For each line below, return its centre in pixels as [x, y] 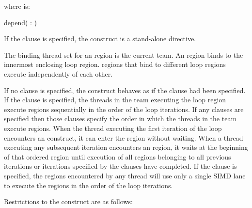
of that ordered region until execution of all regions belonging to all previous [118, 156]
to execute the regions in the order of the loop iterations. [88, 185]
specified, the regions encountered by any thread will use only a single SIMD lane [125, 175]
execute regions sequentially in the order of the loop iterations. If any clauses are [124, 109]
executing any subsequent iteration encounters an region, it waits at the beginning [126, 147]
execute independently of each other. [58, 73]
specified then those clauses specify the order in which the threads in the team [120, 119]
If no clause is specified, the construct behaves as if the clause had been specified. [125, 90]
